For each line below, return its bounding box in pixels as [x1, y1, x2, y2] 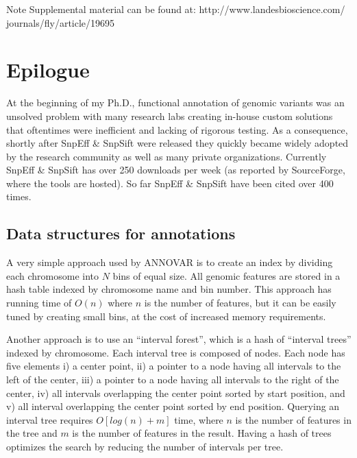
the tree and [6, 426, 58, 440]
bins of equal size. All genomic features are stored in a [112, 268, 341, 282]
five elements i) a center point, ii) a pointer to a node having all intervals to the [6, 359, 341, 373]
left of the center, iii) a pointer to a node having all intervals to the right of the [6, 372, 339, 387]
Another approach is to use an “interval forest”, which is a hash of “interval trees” [6, 332, 352, 346]
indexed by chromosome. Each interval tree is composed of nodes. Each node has [6, 345, 345, 359]
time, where [174, 412, 223, 426]
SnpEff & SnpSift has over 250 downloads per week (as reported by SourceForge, [6, 162, 345, 177]
